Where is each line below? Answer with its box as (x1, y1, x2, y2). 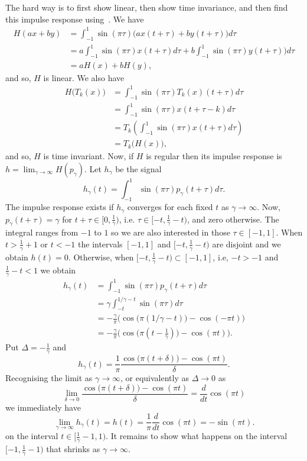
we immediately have (5, 401, 81, 413)
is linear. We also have (43, 71, 125, 83)
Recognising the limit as (5, 372, 93, 384)
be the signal (115, 162, 162, 175)
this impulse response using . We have (5, 12, 144, 25)
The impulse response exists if (5, 201, 114, 213)
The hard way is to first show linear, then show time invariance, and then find (5, 1, 288, 13)
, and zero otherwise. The (187, 212, 279, 225)
